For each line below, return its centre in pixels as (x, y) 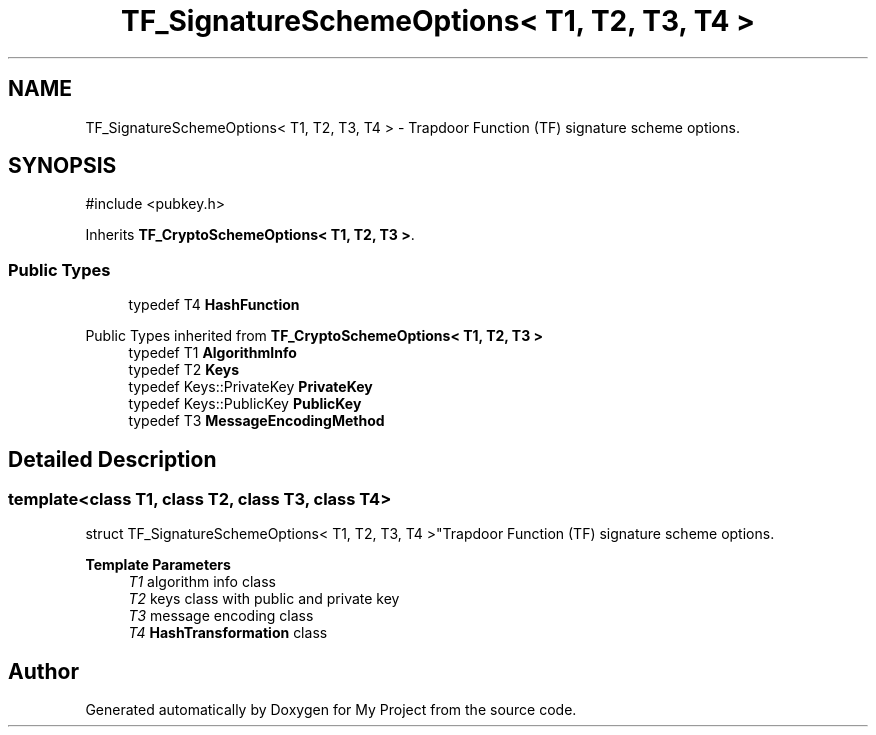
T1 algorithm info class (202, 582)
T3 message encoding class (221, 616)
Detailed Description (112, 459)
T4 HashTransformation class (228, 633)
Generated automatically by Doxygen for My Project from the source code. (331, 710)
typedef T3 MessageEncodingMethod (256, 421)
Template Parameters (158, 565)
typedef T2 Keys (184, 370)
